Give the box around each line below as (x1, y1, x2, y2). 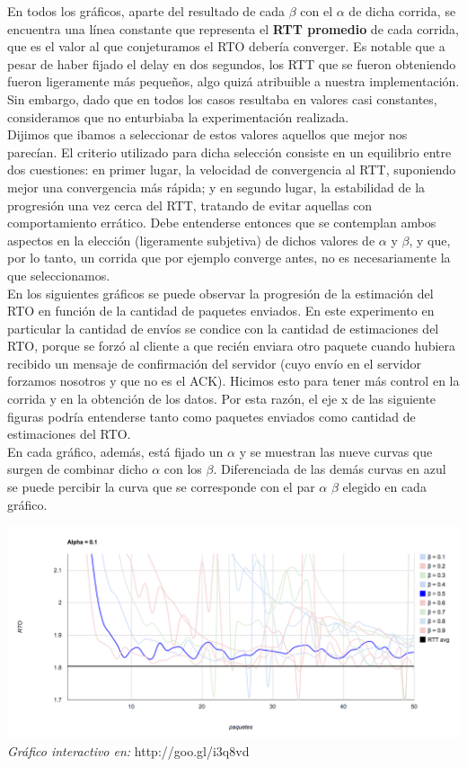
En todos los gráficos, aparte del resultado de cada (7, 2, 286, 20)
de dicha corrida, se (348, 2, 456, 20)
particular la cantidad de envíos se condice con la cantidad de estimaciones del (7, 318, 439, 337)
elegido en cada (342, 477, 427, 496)
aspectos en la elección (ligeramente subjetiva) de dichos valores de (7, 230, 375, 249)
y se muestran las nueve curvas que (239, 441, 433, 460)
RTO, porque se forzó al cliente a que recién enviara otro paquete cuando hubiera (7, 336, 456, 355)
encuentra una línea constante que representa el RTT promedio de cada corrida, (7, 19, 459, 38)
